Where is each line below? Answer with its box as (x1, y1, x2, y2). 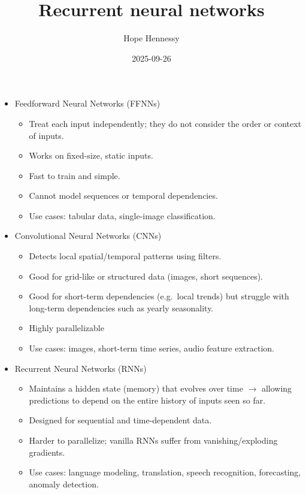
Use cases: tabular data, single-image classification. (29, 209, 216, 222)
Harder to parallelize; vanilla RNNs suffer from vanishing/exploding (29, 434, 278, 446)
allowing (261, 382, 292, 395)
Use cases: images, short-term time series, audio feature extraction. (29, 342, 274, 354)
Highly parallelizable (29, 322, 104, 334)
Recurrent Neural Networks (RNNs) (14, 362, 147, 374)
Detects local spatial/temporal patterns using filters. (29, 250, 222, 262)
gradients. (29, 445, 65, 458)
